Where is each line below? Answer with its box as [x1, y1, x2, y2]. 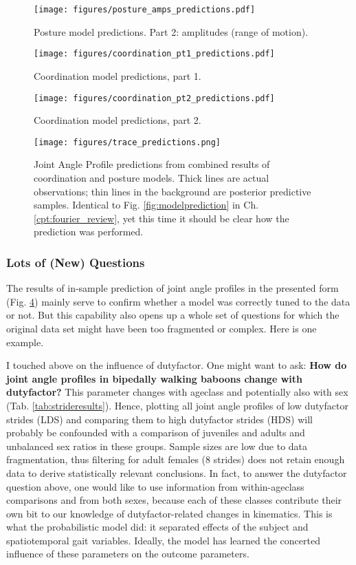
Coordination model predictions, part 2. [34, 113, 201, 127]
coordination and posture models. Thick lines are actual [34, 171, 269, 184]
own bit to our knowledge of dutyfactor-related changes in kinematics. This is [6, 506, 333, 520]
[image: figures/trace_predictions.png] [34, 137, 221, 147]
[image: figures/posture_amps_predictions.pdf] [34, 5, 256, 14]
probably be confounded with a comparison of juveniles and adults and [6, 425, 305, 440]
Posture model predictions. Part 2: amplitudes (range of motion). [34, 24, 309, 39]
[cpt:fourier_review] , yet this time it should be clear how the [34, 211, 289, 225]
